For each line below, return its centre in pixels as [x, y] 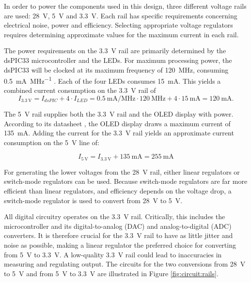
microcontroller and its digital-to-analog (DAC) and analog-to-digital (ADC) [118, 226]
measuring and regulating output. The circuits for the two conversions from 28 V [125, 264]
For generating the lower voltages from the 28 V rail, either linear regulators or [122, 171]
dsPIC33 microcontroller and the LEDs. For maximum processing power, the [118, 60]
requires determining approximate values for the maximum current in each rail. [121, 34]
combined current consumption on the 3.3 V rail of [80, 90]
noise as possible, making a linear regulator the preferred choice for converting [120, 245]
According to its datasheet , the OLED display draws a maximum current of [117, 123]
